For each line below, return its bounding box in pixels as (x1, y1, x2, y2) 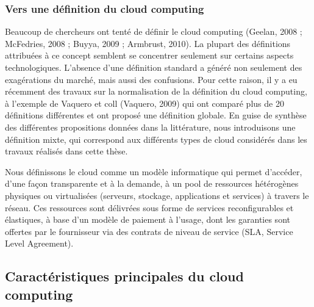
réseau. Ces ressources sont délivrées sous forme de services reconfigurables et (5, 201, 294, 214)
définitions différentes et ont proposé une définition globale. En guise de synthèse (5, 109, 307, 121)
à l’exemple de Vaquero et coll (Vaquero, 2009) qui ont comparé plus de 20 (5, 96, 284, 109)
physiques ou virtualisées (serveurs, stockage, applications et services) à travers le (5, 189, 309, 201)
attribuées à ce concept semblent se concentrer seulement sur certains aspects (5, 49, 294, 62)
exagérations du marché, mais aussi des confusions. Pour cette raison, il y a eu (5, 73, 298, 85)
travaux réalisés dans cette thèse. (5, 145, 128, 157)
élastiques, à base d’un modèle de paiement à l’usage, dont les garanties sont (5, 213, 290, 226)
